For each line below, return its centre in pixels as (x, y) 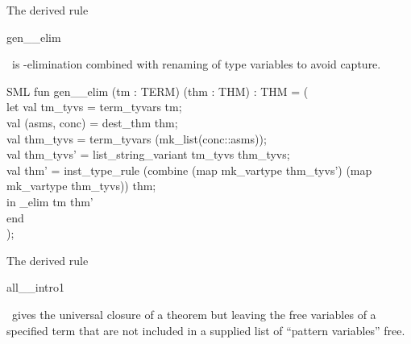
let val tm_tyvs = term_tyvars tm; (94, 107)
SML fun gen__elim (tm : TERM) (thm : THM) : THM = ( (158, 91)
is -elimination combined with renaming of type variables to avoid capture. (196, 64)
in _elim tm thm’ (50, 201)
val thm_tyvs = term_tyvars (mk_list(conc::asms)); (137, 138)
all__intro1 (36, 287)
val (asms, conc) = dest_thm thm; (92, 122)
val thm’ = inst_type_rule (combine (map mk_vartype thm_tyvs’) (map (189, 170)
